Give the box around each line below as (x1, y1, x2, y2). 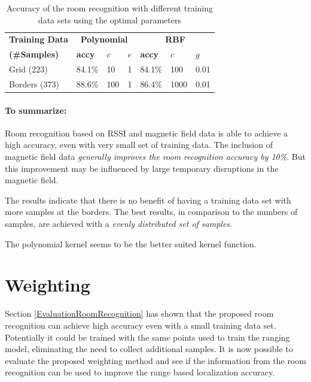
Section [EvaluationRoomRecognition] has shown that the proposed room (5, 307, 274, 320)
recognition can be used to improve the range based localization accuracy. (5, 366, 275, 378)
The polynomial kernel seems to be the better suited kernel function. (5, 237, 257, 250)
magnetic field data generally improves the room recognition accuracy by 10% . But (5, 150, 306, 163)
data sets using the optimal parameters (38, 13, 181, 26)
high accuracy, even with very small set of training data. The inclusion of (5, 138, 273, 151)
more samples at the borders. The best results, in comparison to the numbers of (5, 205, 298, 218)
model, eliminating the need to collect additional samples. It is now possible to (5, 342, 293, 355)
